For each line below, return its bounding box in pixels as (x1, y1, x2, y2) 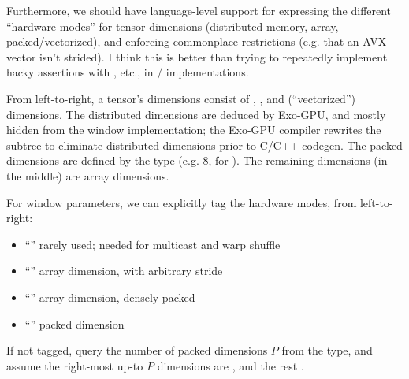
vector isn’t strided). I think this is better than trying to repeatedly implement (6, 48, 388, 65)
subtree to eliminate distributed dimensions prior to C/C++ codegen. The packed (6, 136, 403, 153)
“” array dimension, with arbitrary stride (24, 262, 223, 279)
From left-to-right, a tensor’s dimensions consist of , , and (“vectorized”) (6, 90, 355, 106)
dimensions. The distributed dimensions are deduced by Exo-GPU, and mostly (6, 106, 386, 122)
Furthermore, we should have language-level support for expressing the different (6, 2, 392, 18)
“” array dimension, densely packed (24, 288, 195, 305)
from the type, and (281, 342, 373, 359)
